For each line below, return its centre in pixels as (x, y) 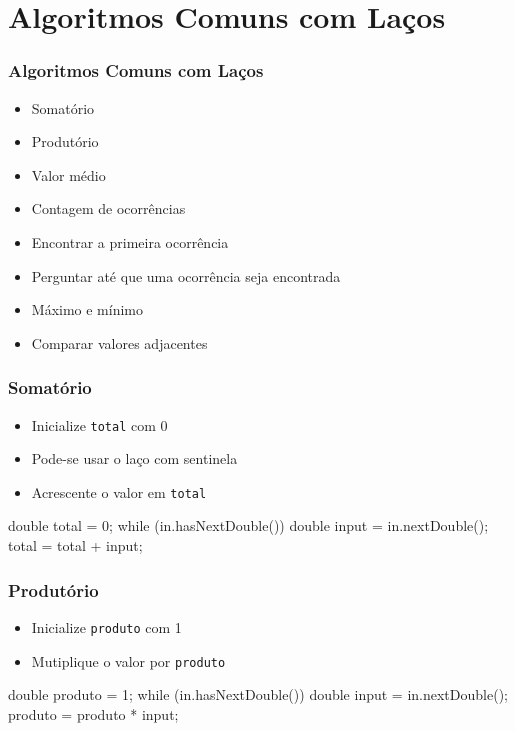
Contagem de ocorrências (108, 208)
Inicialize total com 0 (99, 424)
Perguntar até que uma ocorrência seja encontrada (186, 275)
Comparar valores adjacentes (119, 342)
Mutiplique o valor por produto (128, 660)
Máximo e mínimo (87, 309)
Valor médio (68, 174)
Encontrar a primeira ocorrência (130, 241)
